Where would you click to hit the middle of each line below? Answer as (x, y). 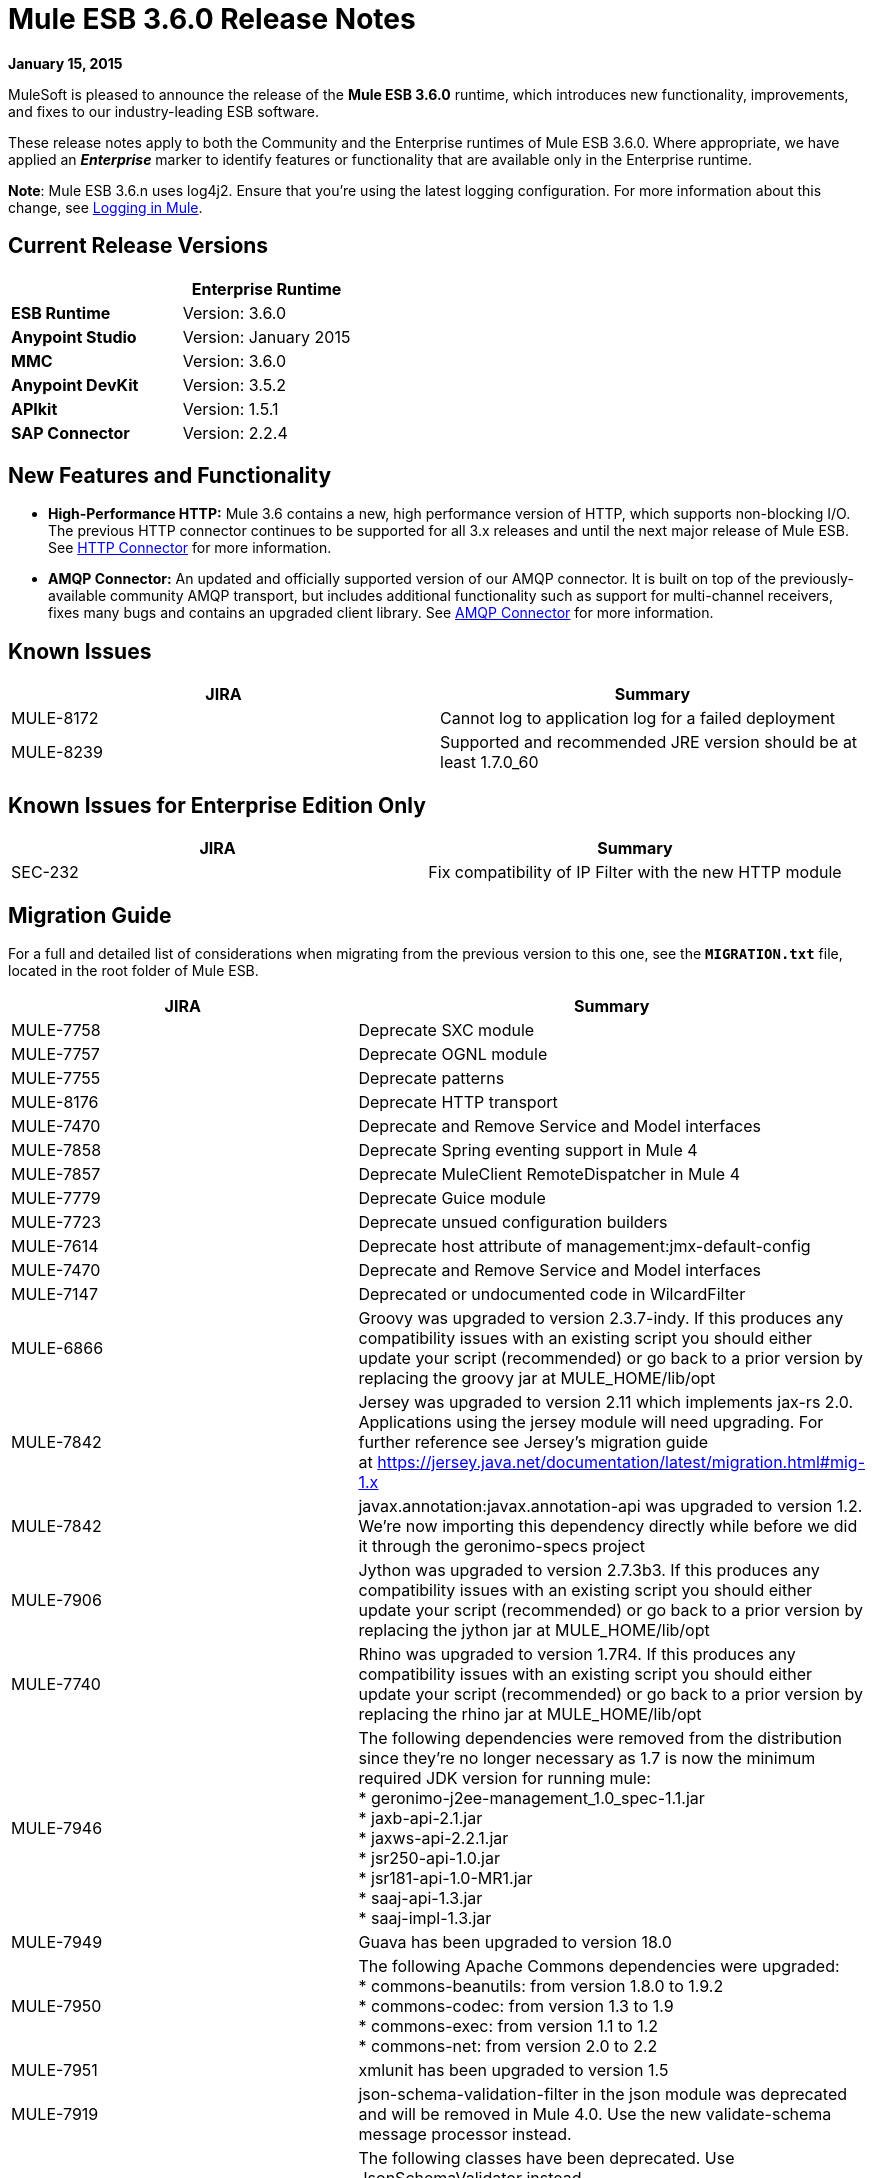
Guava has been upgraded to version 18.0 (515, 1941)
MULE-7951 (54, 2069)
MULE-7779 (56, 1197)
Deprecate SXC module (446, 1029)
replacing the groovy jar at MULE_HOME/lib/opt (537, 1377)
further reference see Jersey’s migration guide (533, 1441)
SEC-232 (45, 872)
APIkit (34, 408)
